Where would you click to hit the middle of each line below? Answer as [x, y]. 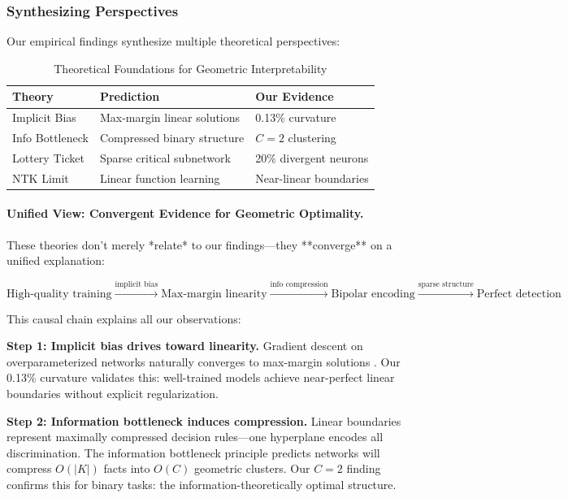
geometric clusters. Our [252, 468]
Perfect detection [519, 294]
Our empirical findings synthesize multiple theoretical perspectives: [173, 41]
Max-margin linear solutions [170, 117]
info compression [299, 284]
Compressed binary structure [172, 138]
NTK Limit [41, 178]
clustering [312, 138]
